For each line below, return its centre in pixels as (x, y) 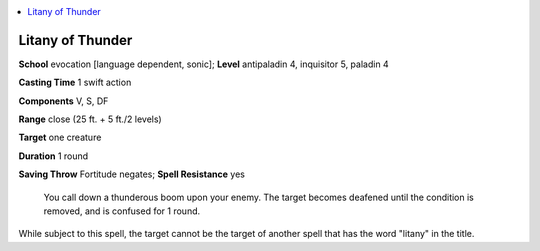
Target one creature (60, 137)
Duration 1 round (53, 156)
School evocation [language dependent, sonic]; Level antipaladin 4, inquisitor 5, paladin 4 (203, 64)
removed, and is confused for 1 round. (122, 211)
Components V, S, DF (63, 101)
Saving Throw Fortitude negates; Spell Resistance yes (131, 174)
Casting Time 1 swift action (75, 82)
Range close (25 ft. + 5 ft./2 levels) (90, 119)
